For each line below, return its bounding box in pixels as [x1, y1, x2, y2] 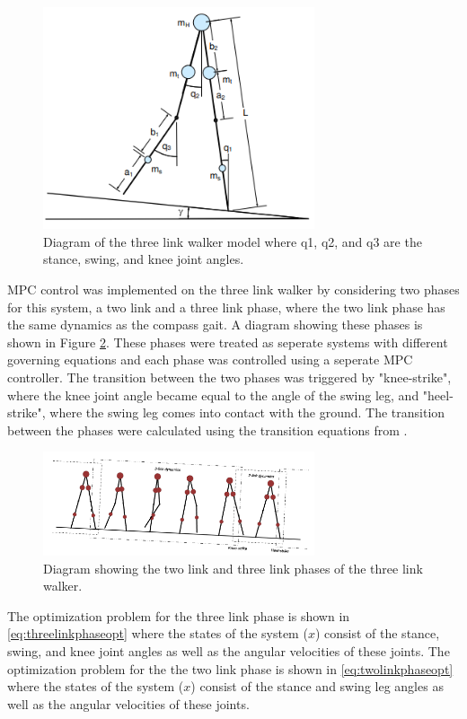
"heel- [422, 385, 454, 404]
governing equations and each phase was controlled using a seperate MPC [7, 350, 413, 369]
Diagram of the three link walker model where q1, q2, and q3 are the [43, 232, 422, 250]
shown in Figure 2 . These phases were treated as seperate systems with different [7, 332, 448, 351]
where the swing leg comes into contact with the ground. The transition [49, 403, 445, 422]
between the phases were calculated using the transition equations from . [7, 420, 408, 439]
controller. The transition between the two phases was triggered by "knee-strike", [7, 367, 452, 386]
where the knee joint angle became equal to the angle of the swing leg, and [7, 385, 419, 404]
